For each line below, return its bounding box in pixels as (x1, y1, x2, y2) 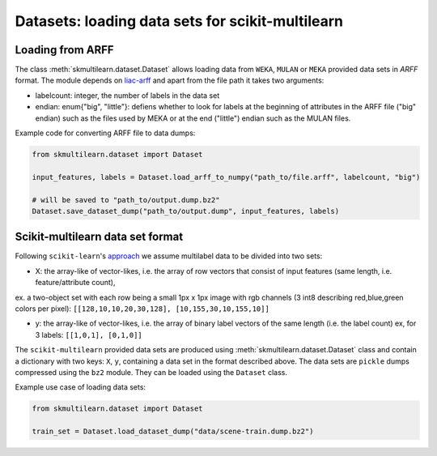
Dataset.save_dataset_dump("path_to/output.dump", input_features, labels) (32, 207, 340, 215)
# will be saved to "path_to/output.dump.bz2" (32, 195, 220, 204)
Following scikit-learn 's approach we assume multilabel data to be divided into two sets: (15, 251, 323, 261)
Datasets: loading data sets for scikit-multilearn (15, 12, 344, 30)
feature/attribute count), (35, 278, 116, 288)
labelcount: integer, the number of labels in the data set (35, 90, 220, 100)
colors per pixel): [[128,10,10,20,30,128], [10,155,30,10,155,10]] (15, 304, 270, 313)
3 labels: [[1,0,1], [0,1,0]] (35, 330, 143, 339)
